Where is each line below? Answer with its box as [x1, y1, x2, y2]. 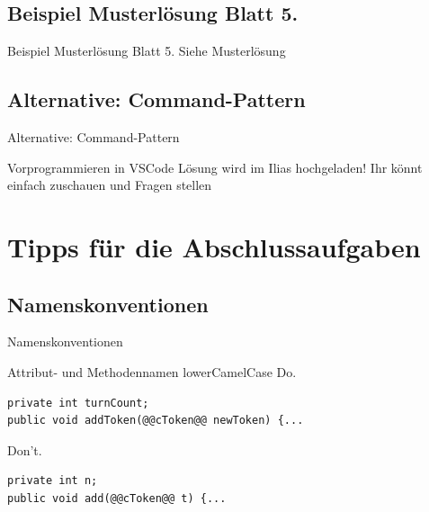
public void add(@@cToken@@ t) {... [7, 491, 227, 505]
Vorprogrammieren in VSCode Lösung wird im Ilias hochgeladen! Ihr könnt [7, 157, 423, 176]
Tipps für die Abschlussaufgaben [7, 228, 421, 265]
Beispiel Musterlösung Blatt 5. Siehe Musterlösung [7, 41, 286, 60]
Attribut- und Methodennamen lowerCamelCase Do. [7, 362, 297, 381]
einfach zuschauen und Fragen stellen [7, 175, 212, 194]
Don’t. [7, 440, 42, 459]
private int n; [7, 474, 98, 488]
